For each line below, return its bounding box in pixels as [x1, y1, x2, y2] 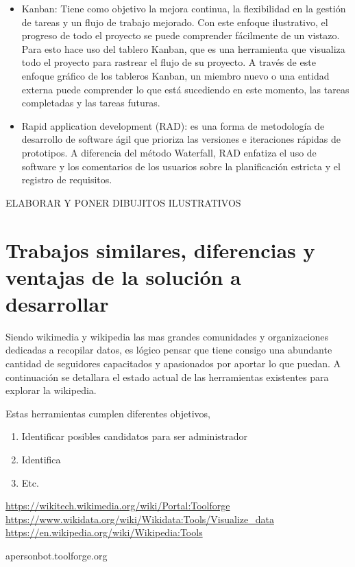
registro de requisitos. [21, 172, 112, 187]
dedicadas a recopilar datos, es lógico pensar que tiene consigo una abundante [5, 343, 332, 357]
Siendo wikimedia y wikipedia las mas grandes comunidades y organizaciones [5, 329, 329, 343]
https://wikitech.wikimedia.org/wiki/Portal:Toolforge [5, 498, 230, 513]
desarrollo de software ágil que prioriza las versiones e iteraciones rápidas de [21, 132, 341, 146]
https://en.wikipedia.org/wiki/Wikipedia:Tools [5, 525, 203, 540]
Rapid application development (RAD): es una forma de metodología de [21, 118, 325, 132]
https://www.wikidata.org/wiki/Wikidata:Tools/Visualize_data [5, 511, 274, 526]
